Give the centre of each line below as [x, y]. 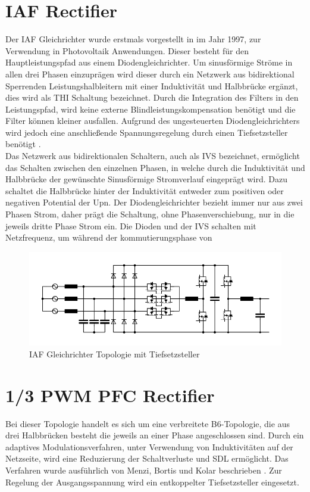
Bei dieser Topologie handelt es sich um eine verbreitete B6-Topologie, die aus [148, 423]
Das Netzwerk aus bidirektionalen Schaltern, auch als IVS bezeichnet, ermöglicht [153, 156]
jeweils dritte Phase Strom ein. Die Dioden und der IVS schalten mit [131, 225]
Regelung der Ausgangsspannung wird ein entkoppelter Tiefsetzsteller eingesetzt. [152, 482]
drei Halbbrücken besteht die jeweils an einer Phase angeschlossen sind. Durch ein [155, 435]
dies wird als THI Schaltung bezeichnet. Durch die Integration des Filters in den [152, 97]
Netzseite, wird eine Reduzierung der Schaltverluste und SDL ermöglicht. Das [147, 458]
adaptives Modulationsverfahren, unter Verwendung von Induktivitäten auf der [149, 446]
